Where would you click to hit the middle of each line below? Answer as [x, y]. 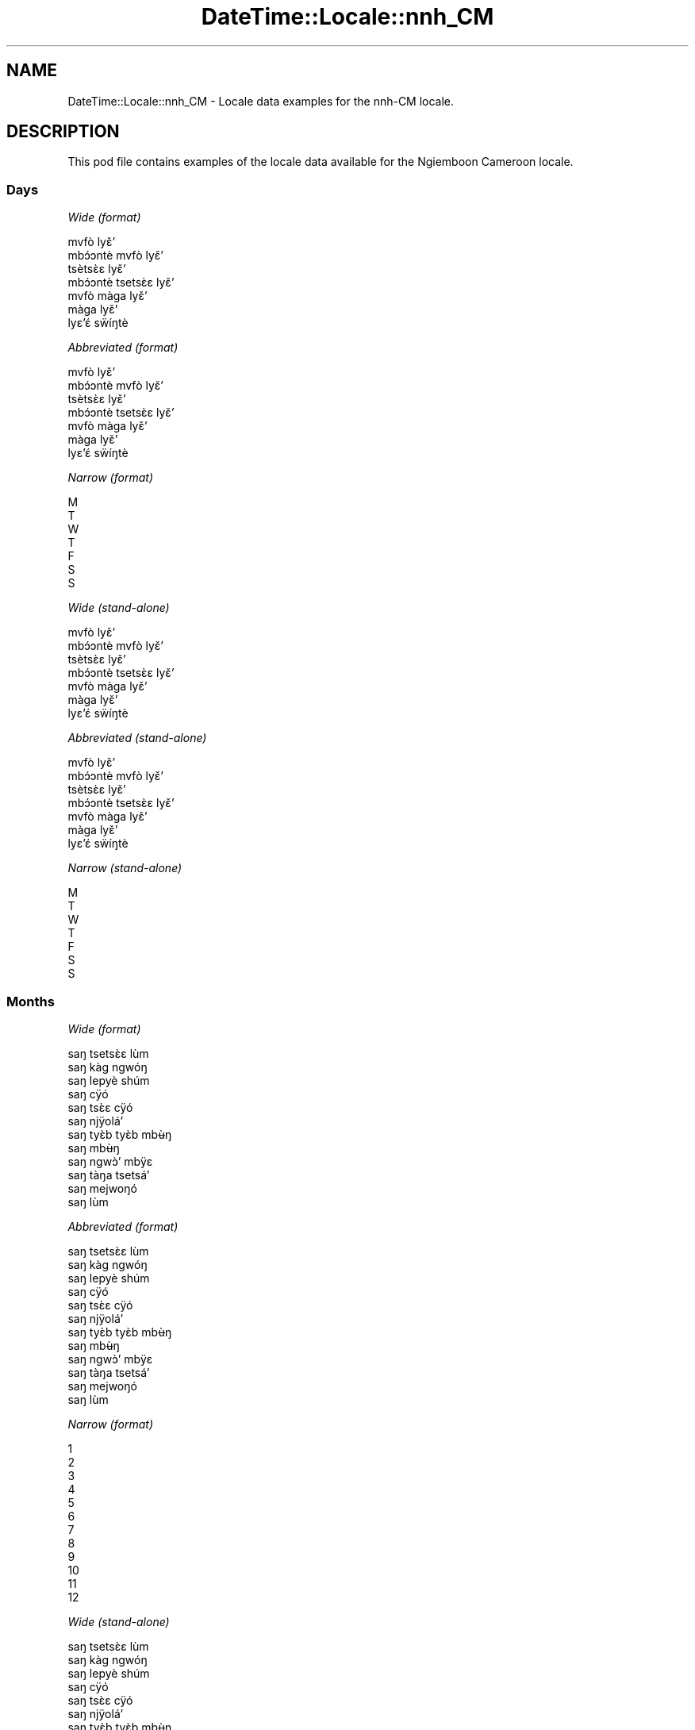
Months [31, 1001]
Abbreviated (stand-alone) [137, 738]
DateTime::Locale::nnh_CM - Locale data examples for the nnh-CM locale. [261, 101]
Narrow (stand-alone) [125, 868]
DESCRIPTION [63, 132]
